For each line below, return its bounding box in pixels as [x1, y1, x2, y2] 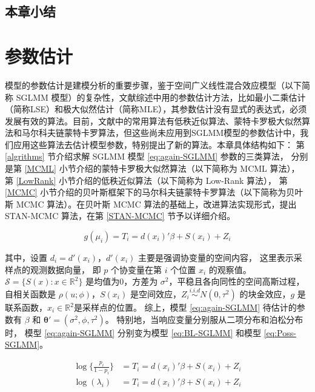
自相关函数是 [5, 288, 56, 300]
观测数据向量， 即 [30, 263, 101, 275]
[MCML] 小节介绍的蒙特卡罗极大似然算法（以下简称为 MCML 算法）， [24, 162, 300, 175]
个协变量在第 [111, 263, 162, 275]
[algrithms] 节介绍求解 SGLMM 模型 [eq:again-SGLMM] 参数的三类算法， [5, 150, 288, 163]
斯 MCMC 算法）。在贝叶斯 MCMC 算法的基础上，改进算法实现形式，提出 [5, 197, 297, 210]
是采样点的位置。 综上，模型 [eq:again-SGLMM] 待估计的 [73, 301, 297, 314]
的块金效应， [239, 288, 291, 300]
